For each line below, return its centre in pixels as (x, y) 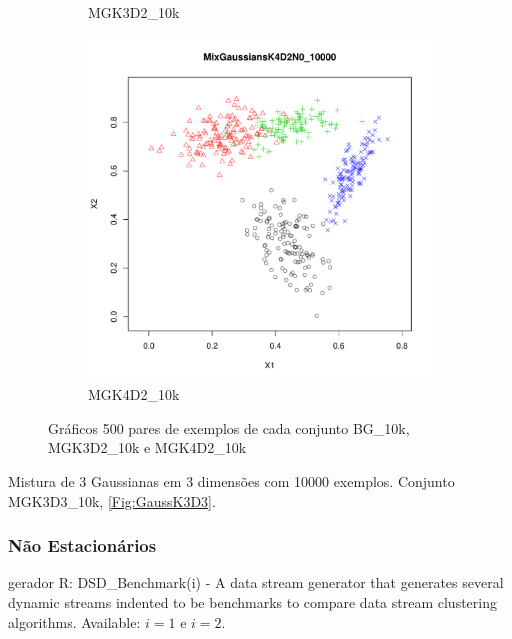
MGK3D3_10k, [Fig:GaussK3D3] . (112, 500)
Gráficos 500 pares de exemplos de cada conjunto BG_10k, (229, 427)
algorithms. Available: (74, 621)
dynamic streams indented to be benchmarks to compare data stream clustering (252, 601)
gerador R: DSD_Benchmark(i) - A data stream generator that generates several (256, 582)
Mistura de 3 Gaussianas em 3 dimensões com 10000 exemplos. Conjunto (231, 480)
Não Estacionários (82, 545)
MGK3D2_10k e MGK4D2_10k (147, 447)
